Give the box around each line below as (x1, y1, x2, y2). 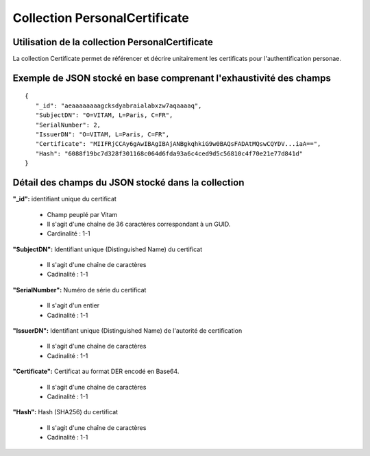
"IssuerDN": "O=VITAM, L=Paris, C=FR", (35, 131, 170, 138)
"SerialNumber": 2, (35, 121, 101, 129)
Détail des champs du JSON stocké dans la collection (12, 177, 245, 188)
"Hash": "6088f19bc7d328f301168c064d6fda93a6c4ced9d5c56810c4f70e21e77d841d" (35, 149, 304, 157)
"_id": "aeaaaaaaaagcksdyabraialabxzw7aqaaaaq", (35, 101, 202, 110)
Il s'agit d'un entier (47, 301, 100, 309)
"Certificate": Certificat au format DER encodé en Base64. (12, 367, 180, 376)
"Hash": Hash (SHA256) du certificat (12, 408, 119, 416)
